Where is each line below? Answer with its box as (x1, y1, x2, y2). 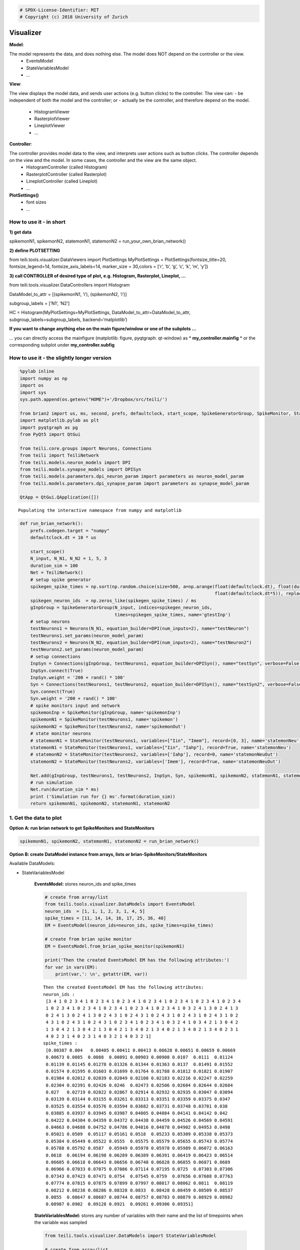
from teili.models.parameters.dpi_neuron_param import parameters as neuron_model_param (19, 473, 244, 479)
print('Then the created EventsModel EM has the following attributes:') (44, 957, 229, 963)
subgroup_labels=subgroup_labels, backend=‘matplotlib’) (9, 316, 127, 322)
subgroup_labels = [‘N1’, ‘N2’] (9, 300, 70, 306)
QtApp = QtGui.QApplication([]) (19, 494, 99, 500)
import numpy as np (19, 375, 67, 381)
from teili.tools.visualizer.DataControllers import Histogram (9, 282, 130, 288)
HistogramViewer (34, 108, 70, 114)
